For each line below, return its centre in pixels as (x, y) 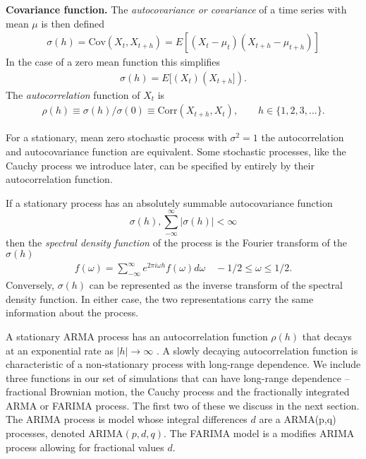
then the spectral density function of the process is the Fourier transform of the (176, 242)
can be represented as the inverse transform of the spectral (216, 285)
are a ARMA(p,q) (298, 419)
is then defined (73, 23)
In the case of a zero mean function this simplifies (113, 62)
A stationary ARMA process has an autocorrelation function (137, 336)
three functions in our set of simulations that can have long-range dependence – (178, 377)
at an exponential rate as (60, 350)
